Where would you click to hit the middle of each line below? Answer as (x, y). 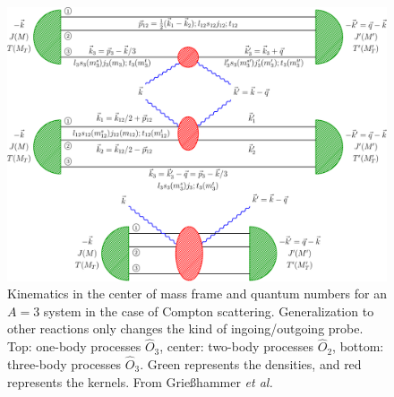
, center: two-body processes (237, 346)
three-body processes (64, 363)
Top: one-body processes (74, 346)
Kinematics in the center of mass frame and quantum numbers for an (197, 293)
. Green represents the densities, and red (251, 363)
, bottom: (358, 346)
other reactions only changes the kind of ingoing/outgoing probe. (185, 328)
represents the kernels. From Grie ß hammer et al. (140, 381)
